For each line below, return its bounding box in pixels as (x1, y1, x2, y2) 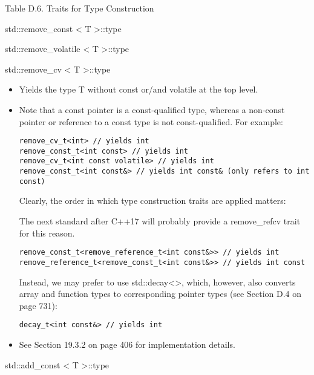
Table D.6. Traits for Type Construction (5, 2, 154, 14)
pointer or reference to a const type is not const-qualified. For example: (19, 115, 283, 128)
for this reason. (19, 226, 75, 239)
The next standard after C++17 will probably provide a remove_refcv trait (19, 215, 301, 227)
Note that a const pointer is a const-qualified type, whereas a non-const (19, 103, 285, 116)
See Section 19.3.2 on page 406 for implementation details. (19, 337, 235, 350)
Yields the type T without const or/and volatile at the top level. (19, 83, 258, 96)
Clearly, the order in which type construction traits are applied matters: (19, 194, 286, 207)
